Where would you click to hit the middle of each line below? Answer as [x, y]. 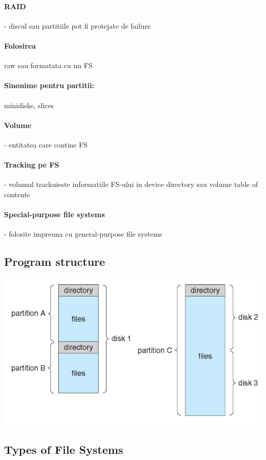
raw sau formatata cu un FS [48, 65]
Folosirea [20, 45]
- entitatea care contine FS [46, 144]
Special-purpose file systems [54, 214]
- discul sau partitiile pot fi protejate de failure [77, 25]
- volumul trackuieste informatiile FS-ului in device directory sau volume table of [131, 184]
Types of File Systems [64, 449]
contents [17, 194]
